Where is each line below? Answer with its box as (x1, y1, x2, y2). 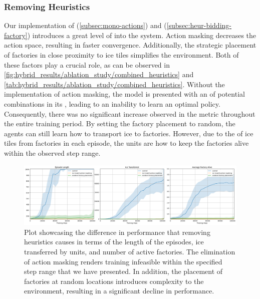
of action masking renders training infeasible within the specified (24, 256, 222, 266)
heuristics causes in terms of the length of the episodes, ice (24, 236, 204, 247)
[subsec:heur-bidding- (166, 20, 231, 31)
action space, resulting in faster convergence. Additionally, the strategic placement (4, 40, 256, 50)
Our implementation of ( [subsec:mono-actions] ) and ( (4, 20, 167, 31)
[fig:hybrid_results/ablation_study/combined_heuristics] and (4, 69, 194, 80)
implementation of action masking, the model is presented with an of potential (4, 89, 245, 99)
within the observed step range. (4, 147, 101, 158)
